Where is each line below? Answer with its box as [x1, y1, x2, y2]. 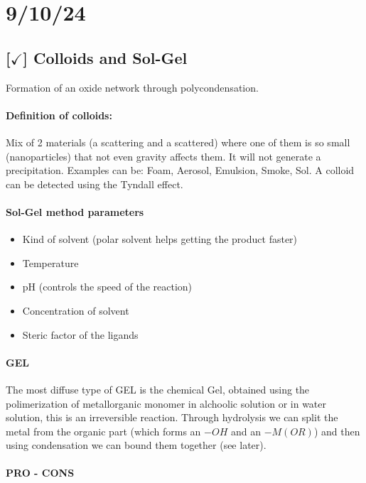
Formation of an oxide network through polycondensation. [6, 80, 259, 94]
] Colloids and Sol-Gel [23, 46, 188, 68]
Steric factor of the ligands [22, 327, 139, 342]
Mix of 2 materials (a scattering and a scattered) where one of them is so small [6, 134, 350, 149]
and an [230, 423, 261, 438]
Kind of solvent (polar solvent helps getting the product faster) [22, 232, 298, 246]
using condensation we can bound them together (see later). [6, 438, 267, 452]
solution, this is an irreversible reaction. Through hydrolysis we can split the [6, 410, 338, 425]
